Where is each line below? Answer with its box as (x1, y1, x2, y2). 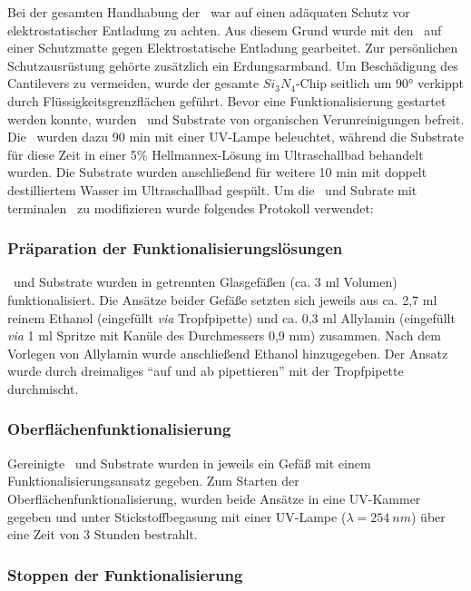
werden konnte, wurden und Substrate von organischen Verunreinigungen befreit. (7, 109, 465, 128)
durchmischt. (7, 379, 79, 398)
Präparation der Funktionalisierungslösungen (7, 237, 343, 260)
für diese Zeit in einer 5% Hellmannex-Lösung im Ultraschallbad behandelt (7, 144, 424, 163)
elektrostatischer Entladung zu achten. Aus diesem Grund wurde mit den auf (7, 20, 442, 39)
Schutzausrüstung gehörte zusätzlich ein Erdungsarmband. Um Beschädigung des (7, 55, 458, 74)
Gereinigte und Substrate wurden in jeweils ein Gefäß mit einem (7, 453, 371, 472)
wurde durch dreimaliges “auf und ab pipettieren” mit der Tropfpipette (7, 361, 404, 380)
